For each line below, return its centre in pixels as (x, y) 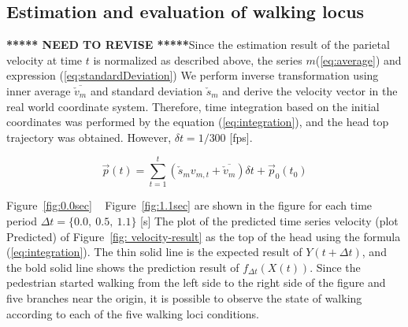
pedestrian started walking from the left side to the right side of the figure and (196, 282)
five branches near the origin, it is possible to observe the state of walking (184, 298)
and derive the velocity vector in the (310, 90)
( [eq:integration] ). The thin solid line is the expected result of (154, 252)
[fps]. (241, 137)
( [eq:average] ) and (358, 59)
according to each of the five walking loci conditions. (133, 313)
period (22, 221)
